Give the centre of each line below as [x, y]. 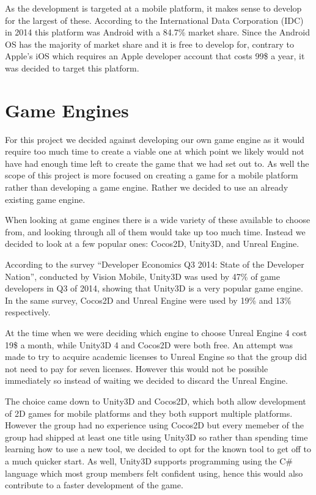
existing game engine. [45, 199]
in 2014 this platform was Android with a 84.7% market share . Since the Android [158, 32]
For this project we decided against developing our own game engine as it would [155, 139]
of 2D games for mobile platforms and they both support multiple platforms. [149, 413]
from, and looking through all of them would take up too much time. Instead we [155, 231]
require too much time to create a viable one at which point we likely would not [155, 151]
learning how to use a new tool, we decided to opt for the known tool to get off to [158, 449]
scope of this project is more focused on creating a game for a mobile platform [152, 175]
